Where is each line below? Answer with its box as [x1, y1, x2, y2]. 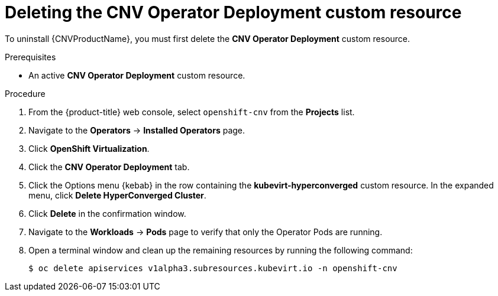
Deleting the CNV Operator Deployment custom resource [5, 2, 462, 22]
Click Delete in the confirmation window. [28, 208, 186, 219]
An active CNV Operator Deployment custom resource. [28, 70, 245, 80]
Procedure [5, 88, 46, 99]
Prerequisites [5, 51, 56, 62]
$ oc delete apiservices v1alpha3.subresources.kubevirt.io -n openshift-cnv [28, 263, 397, 273]
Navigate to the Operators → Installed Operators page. [28, 125, 245, 135]
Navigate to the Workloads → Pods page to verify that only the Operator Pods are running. [28, 226, 383, 237]
